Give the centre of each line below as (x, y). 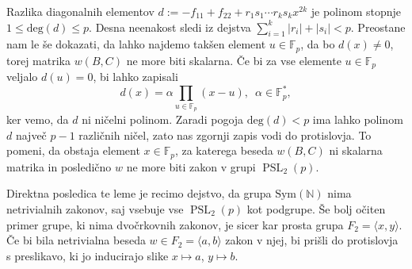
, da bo (318, 44)
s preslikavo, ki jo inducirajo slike (88, 255)
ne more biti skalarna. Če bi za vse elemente (234, 60)
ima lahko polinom (358, 119)
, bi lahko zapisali (135, 77)
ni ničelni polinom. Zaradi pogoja (163, 119)
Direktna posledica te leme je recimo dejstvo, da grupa (139, 193)
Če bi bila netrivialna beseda (76, 240)
